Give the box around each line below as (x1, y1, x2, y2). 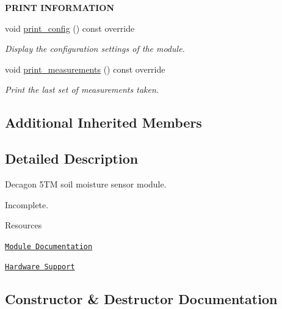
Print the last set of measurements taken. (5, 83, 159, 96)
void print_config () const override (5, 21, 135, 34)
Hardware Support (5, 263, 75, 272)
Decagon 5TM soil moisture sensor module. (5, 177, 167, 190)
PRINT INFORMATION (5, 1, 115, 13)
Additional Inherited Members (5, 113, 202, 132)
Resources (5, 219, 42, 231)
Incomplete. (5, 198, 49, 211)
